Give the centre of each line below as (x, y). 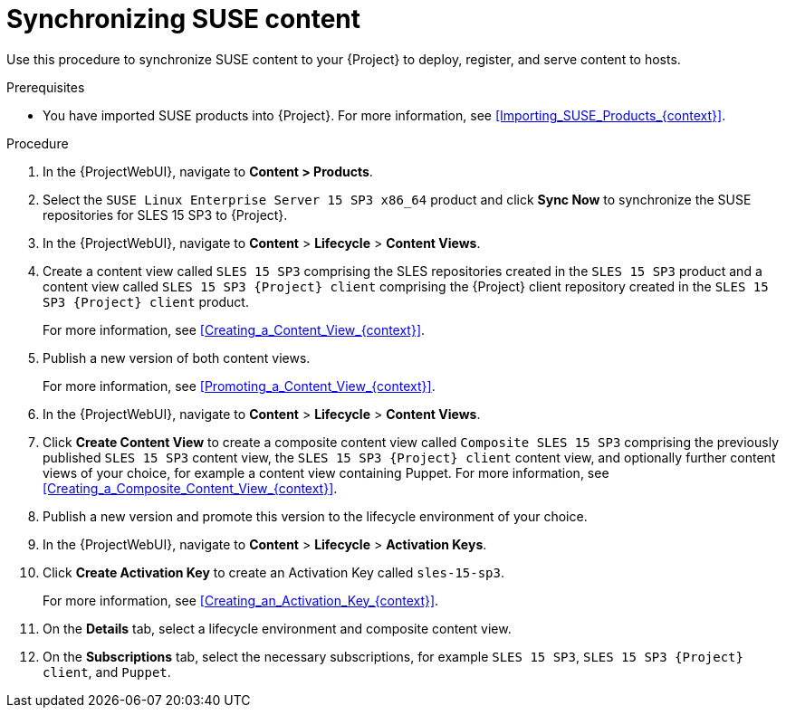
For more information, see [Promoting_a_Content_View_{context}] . (239, 386)
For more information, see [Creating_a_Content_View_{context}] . (234, 329)
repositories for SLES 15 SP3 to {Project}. (165, 214)
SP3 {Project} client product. (146, 301)
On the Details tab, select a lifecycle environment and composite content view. (277, 628)
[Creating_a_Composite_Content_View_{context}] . (190, 488)
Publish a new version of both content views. (177, 357)
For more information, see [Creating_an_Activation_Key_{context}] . (241, 600)
